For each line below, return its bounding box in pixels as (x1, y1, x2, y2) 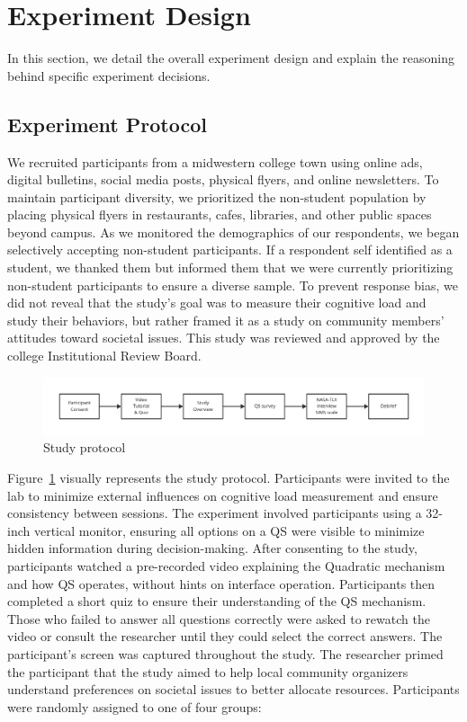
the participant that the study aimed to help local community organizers (7, 662, 409, 681)
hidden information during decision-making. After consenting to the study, (7, 539, 418, 557)
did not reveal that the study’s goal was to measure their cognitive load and (7, 293, 427, 312)
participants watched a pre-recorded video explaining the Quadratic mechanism (7, 556, 445, 575)
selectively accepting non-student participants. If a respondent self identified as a (7, 240, 453, 259)
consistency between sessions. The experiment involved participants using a (7, 504, 422, 522)
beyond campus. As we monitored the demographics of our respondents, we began (7, 222, 460, 241)
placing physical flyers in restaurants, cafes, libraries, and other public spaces (7, 205, 432, 224)
